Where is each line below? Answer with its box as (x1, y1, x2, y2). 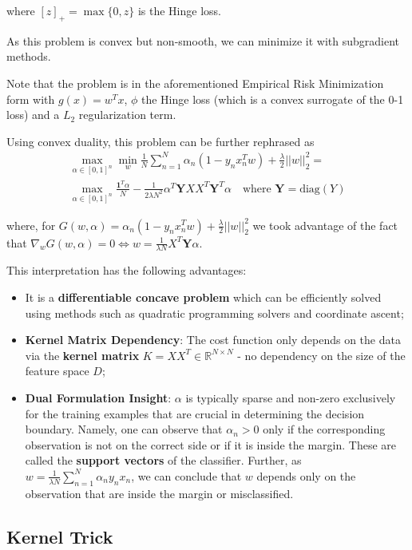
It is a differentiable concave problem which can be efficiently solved (25, 288, 382, 305)
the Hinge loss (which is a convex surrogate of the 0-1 (141, 90, 404, 107)
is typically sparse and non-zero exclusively (185, 389, 396, 406)
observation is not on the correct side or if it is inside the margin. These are (25, 436, 397, 453)
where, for (6, 216, 56, 233)
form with (6, 90, 55, 107)
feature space (25, 362, 89, 379)
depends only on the (256, 467, 356, 484)
